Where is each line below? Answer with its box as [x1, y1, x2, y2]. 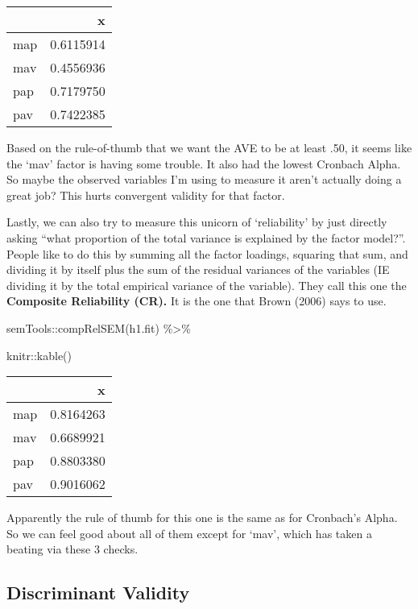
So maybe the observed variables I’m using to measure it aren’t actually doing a [6, 171, 402, 188]
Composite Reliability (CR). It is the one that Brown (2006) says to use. [6, 292, 387, 309]
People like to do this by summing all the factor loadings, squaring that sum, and [6, 245, 408, 262]
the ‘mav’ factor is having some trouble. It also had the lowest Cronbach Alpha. [6, 155, 401, 172]
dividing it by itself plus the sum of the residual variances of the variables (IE [6, 261, 390, 278]
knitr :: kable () [6, 346, 72, 363]
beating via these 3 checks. [6, 541, 139, 557]
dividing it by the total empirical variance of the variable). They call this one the [6, 276, 407, 293]
